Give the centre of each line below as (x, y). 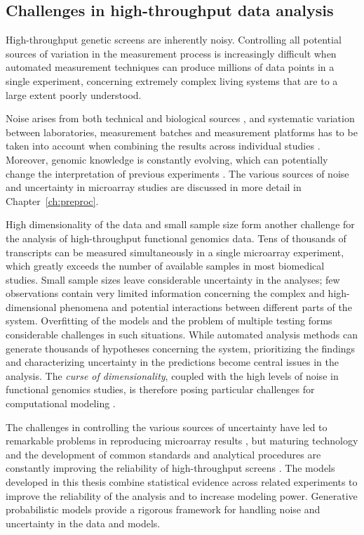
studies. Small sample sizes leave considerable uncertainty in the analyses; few (173, 279)
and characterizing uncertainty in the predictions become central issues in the (172, 362)
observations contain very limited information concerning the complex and (165, 293)
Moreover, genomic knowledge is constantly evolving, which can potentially (167, 159)
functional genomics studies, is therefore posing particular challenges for (160, 389)
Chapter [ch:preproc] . (52, 200)
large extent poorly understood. (74, 94)
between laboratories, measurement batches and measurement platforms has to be (182, 132)
